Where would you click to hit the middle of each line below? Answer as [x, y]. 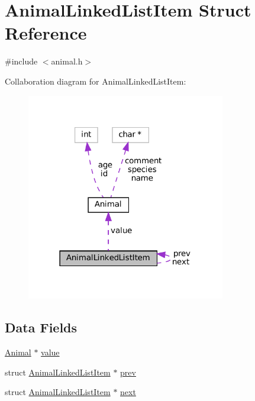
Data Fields [41, 327]
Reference [46, 33]
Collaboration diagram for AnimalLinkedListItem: [96, 81]
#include [21, 61]
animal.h [67, 61]
